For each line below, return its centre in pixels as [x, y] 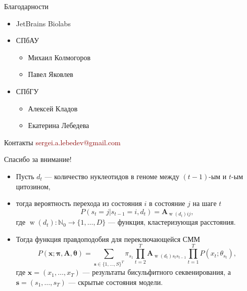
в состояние [167, 203]
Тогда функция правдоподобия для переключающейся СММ [108, 239]
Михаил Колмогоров [59, 57]
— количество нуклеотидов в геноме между [112, 176]
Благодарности [27, 6]
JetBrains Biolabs [43, 23]
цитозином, [33, 186]
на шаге [205, 203]
